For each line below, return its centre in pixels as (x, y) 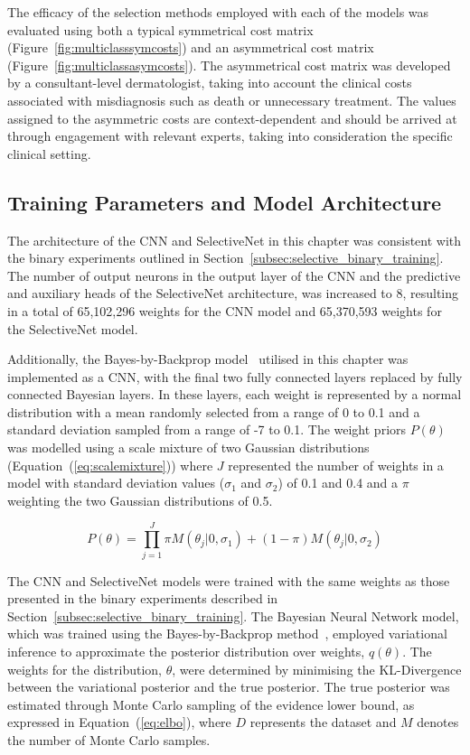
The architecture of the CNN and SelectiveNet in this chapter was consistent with (235, 240)
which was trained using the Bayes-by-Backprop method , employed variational (227, 634)
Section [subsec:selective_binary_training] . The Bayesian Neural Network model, (233, 615)
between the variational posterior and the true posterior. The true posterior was (229, 687)
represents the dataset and (323, 722)
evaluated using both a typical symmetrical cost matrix (160, 29)
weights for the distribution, (85, 669)
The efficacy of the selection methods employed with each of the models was (218, 12)
